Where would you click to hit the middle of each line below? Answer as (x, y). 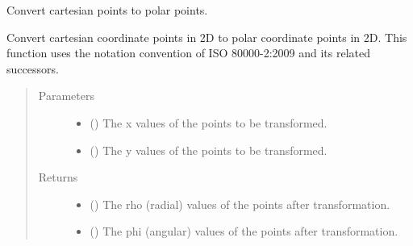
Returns (58, 177)
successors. (33, 68)
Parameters (66, 96)
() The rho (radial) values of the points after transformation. (240, 204)
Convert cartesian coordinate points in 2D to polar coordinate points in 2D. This (207, 37)
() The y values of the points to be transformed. (209, 150)
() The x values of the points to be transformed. (209, 122)
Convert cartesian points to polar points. (107, 10)
